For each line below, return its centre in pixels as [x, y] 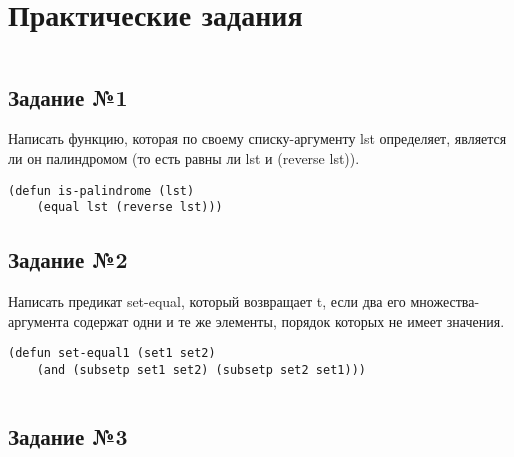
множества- [445, 301]
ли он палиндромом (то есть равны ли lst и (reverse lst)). [184, 157]
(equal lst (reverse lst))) [129, 207]
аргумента [38, 320]
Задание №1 [68, 96]
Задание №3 [68, 435]
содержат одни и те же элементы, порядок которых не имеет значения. [289, 320]
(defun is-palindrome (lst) [101, 190]
